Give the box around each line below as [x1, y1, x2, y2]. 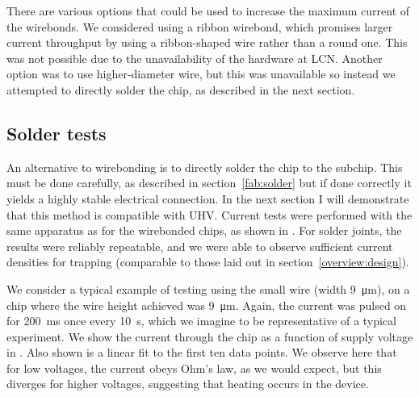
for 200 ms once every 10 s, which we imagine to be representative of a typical [6, 312, 396, 329]
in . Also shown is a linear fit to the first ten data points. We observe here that [6, 344, 397, 361]
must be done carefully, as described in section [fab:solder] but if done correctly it [6, 174, 412, 191]
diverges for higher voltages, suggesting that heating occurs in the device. [6, 375, 369, 392]
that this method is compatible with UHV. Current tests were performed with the [6, 206, 413, 223]
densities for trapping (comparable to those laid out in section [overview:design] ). [6, 253, 409, 270]
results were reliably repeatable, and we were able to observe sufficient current [6, 237, 393, 254]
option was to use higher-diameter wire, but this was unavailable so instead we [6, 65, 396, 82]
